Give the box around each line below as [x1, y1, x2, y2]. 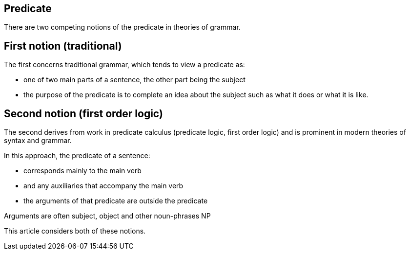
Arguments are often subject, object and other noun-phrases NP [4, 212, 211, 220]
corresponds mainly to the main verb [23, 166, 142, 175]
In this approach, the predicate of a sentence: [4, 151, 150, 160]
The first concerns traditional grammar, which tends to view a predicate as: [4, 60, 245, 69]
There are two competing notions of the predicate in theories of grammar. [4, 23, 241, 32]
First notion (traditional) [4, 39, 122, 52]
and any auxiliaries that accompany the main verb [23, 181, 184, 190]
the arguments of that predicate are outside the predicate [23, 197, 208, 205]
